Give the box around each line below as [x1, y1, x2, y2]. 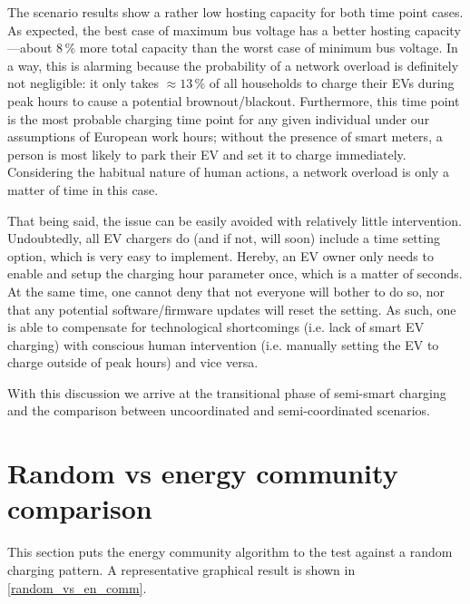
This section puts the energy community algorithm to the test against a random [7, 542, 453, 561]
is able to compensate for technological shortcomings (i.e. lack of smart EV [7, 317, 425, 336]
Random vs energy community [7, 454, 398, 492]
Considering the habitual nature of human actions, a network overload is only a [7, 162, 449, 181]
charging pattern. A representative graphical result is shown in [7, 560, 356, 579]
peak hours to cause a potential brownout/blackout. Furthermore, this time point [7, 91, 460, 110]
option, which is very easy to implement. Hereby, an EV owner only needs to [7, 246, 434, 265]
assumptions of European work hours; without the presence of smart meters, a [7, 127, 443, 146]
